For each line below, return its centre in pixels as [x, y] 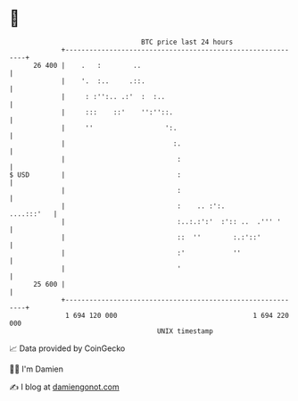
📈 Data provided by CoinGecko [67, 348]
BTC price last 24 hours [187, 42]
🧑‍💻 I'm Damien [37, 369]
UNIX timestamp [185, 331]
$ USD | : [95, 175]
